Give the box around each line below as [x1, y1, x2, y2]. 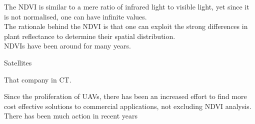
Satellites [4, 57, 32, 67]
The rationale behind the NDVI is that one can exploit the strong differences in [4, 21, 248, 31]
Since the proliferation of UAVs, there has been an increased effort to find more [4, 91, 247, 101]
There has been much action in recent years [4, 110, 138, 121]
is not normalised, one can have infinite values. [4, 11, 147, 21]
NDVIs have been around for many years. [4, 40, 131, 51]
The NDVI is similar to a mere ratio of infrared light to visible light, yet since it [4, 1, 249, 11]
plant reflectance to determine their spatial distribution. [4, 30, 175, 41]
